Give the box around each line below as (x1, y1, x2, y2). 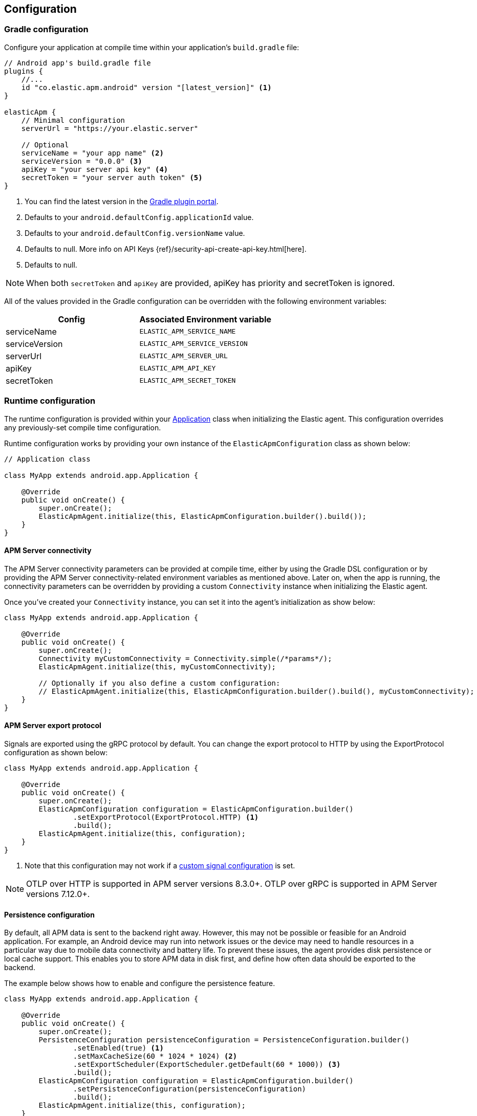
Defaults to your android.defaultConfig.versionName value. (25, 228, 245, 237)
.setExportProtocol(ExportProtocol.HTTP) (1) (73, 813, 259, 821)
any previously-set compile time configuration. (4, 423, 161, 432)
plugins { (4, 67, 43, 75)
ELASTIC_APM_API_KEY (139, 364, 216, 373)
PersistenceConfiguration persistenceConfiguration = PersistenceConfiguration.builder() (38, 1036, 410, 1044)
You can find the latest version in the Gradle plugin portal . (25, 196, 219, 206)
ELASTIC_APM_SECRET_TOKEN (139, 377, 236, 385)
